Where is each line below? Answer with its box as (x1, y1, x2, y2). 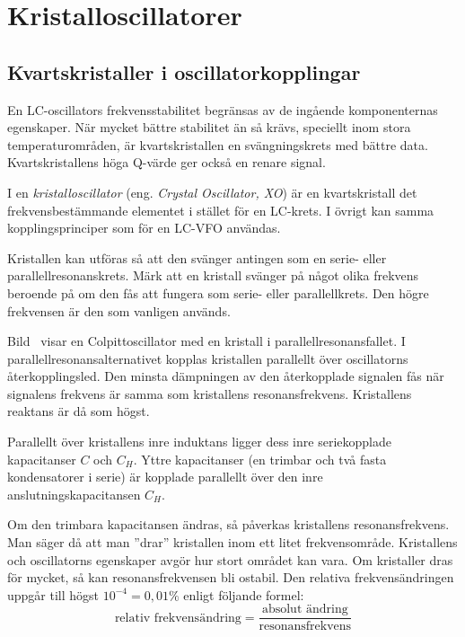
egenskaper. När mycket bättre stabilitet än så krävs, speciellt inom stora (7, 118, 411, 137)
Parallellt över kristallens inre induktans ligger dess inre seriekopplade (7, 432, 391, 451)
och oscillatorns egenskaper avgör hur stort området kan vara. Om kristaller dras (7, 550, 453, 569)
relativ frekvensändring (114, 611, 241, 624)
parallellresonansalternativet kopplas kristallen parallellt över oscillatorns (7, 349, 408, 367)
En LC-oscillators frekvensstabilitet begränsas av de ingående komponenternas (7, 100, 438, 119)
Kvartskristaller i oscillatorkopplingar (7, 58, 361, 85)
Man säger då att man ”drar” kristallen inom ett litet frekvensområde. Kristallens (7, 533, 458, 552)
